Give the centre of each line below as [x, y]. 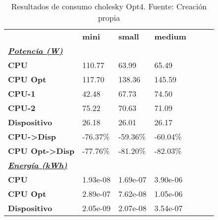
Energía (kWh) [38, 165]
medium [170, 36]
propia [109, 18]
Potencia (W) [36, 51]
